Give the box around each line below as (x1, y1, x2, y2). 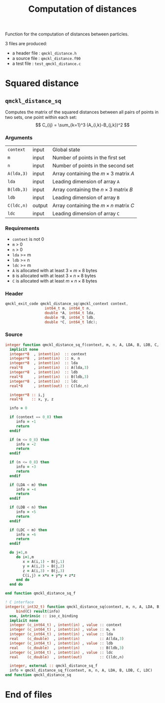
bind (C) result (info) (16, 609, 60, 614)
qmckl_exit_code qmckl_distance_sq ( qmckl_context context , (5, 301, 129, 307)
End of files (5, 689, 53, 701)
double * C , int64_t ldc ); (44, 319, 98, 325)
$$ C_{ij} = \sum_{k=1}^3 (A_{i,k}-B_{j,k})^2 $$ (35, 122, 130, 128)
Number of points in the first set (52, 154, 126, 161)
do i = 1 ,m (16, 555, 34, 560)
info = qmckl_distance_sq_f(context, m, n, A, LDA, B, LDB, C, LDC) (9, 668, 153, 673)
